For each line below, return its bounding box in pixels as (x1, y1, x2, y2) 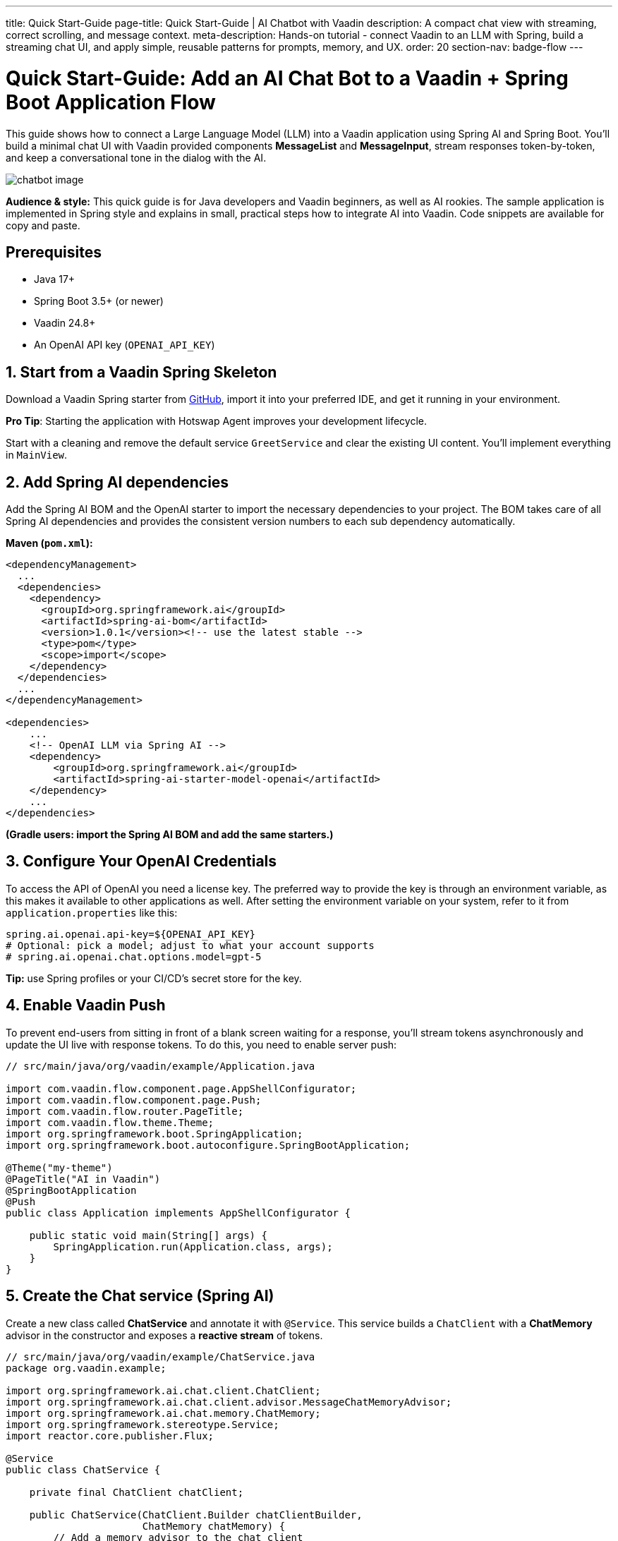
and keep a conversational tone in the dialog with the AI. (6, 151, 267, 164)
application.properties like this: (6, 906, 178, 919)
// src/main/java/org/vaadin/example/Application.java (6, 1060, 315, 1072)
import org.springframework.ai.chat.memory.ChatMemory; (6, 1407, 321, 1419)
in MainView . (6, 449, 68, 461)
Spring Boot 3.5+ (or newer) (34, 295, 164, 308)
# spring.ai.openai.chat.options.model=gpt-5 (6, 950, 262, 962)
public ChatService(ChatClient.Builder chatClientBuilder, (29, 1509, 363, 1521)
